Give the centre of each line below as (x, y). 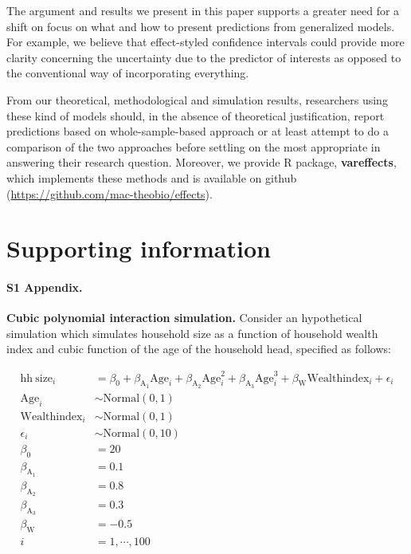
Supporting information (139, 248)
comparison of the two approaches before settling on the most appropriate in (194, 146)
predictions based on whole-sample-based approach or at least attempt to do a (198, 131)
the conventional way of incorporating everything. (128, 73)
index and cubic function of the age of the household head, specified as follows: (199, 349)
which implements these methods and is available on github (152, 177)
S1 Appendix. (45, 287)
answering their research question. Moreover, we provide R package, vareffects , (202, 162)
